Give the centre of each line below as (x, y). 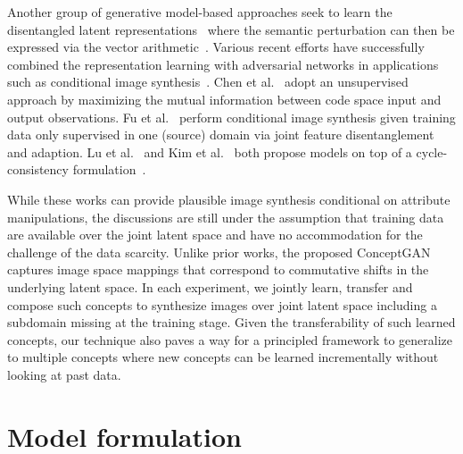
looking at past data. (64, 374)
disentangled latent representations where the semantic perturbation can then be (231, 29)
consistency (38, 169)
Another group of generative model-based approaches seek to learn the (200, 12)
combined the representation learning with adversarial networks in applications (223, 64)
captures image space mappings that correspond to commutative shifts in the (218, 269)
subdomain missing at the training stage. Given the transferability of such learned (231, 322)
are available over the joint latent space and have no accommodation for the (215, 235)
